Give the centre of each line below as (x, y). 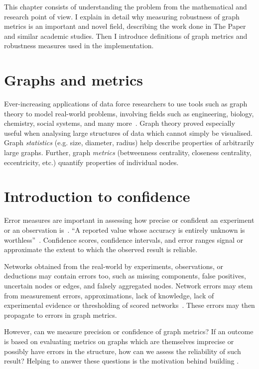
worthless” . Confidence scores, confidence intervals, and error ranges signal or (124, 239)
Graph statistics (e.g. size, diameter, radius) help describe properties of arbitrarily (129, 142)
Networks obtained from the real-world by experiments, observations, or (114, 266)
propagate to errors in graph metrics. (61, 315)
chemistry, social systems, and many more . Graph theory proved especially (120, 123)
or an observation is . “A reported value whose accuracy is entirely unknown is (125, 230)
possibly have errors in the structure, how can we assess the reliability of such (123, 351)
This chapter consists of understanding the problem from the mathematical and (126, 6)
